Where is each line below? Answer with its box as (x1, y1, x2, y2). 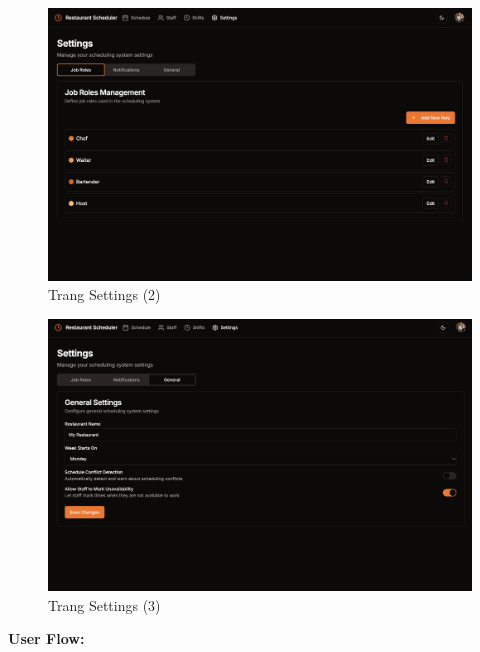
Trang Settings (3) (48, 594, 161, 615)
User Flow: (8, 628, 85, 649)
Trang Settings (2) (48, 284, 161, 305)
